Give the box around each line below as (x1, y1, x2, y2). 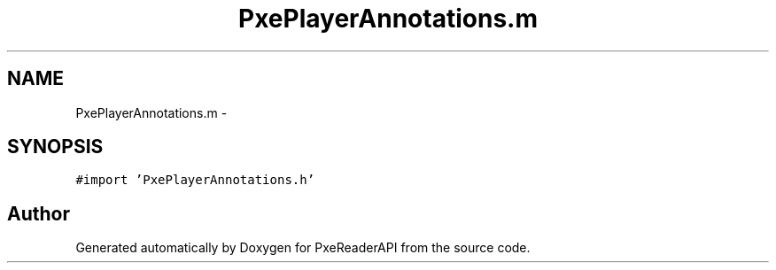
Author (7, 202, 70, 225)
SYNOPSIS (7, 135, 104, 158)
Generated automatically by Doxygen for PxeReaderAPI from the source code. (75, 240, 531, 256)
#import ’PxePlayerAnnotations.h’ (75, 173, 315, 188)
